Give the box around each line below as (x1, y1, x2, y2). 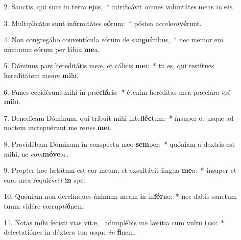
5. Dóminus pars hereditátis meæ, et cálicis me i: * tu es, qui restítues (4, 60, 214, 71)
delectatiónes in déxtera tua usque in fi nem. (4, 227, 136, 237)
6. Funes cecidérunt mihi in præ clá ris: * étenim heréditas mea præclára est (4, 86, 230, 97)
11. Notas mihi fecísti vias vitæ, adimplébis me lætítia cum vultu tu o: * (4, 217, 224, 227)
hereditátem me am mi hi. (4, 70, 79, 80)
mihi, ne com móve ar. (4, 148, 69, 159)
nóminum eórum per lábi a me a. (4, 44, 100, 54)
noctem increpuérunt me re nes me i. (4, 122, 112, 133)
